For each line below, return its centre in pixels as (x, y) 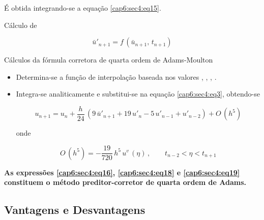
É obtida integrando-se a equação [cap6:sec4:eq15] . (83, 8)
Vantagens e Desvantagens (75, 210)
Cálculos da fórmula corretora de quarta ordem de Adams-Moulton (109, 60)
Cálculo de (21, 25)
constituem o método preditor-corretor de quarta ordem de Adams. (125, 182)
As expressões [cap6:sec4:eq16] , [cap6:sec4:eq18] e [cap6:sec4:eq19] (122, 172)
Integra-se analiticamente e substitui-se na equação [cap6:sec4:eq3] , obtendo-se (138, 94)
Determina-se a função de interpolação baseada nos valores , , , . (116, 76)
